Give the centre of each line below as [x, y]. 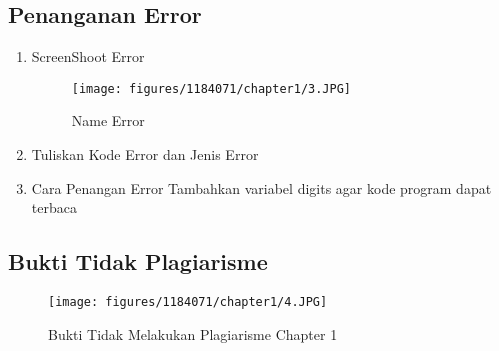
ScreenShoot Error [88, 56]
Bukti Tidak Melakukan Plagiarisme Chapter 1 [193, 333]
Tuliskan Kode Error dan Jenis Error [145, 154]
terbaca [54, 207]
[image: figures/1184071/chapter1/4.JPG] [188, 302]
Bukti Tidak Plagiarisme [138, 261]
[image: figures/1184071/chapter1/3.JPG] [211, 88]
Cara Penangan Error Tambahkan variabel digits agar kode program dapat [261, 187]
